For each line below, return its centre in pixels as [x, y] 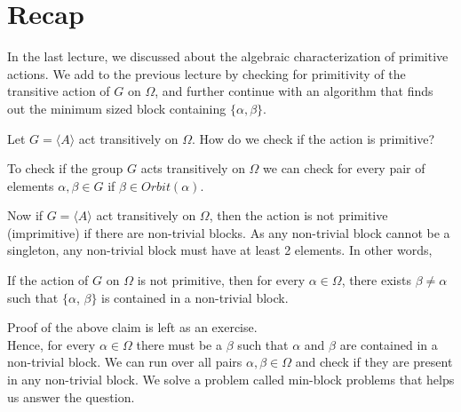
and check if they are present [374, 362]
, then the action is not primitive [298, 215]
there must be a [179, 344]
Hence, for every [52, 344]
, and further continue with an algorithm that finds [294, 91]
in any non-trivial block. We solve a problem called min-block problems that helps [231, 380]
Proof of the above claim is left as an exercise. [132, 327]
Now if [25, 215]
